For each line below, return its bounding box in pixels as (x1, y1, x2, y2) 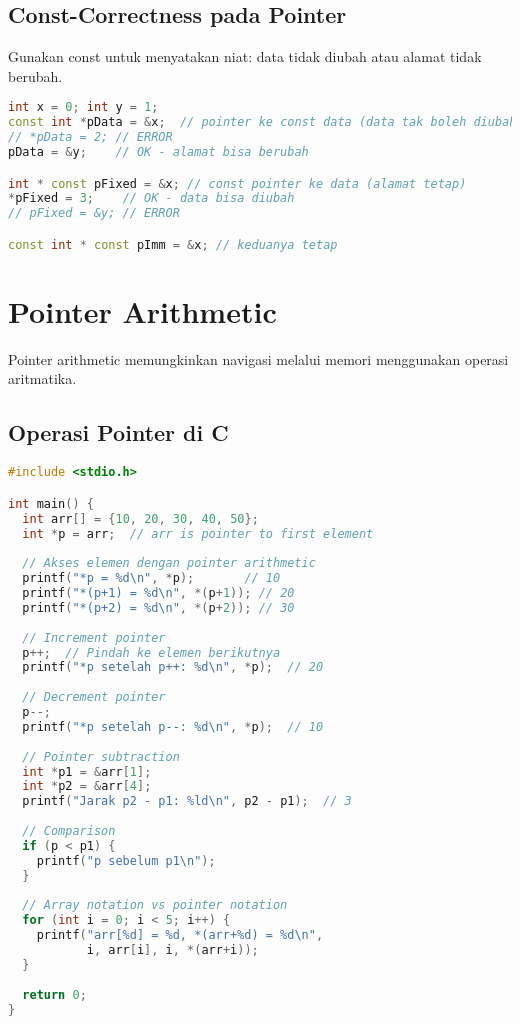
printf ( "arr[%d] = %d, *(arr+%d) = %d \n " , (36, 928, 324, 943)
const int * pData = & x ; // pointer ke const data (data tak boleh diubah (8, 115, 517, 130)
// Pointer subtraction (22, 749, 180, 764)
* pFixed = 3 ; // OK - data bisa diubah (8, 191, 295, 206)
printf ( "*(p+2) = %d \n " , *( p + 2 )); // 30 (22, 600, 295, 615)
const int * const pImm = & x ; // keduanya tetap (8, 237, 338, 252)
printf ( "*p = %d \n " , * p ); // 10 (22, 571, 281, 586)
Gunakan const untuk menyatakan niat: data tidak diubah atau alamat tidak (8, 46, 482, 67)
